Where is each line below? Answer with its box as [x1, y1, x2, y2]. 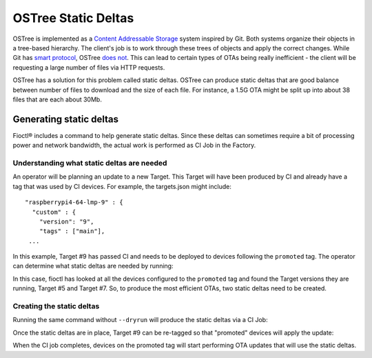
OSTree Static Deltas [12, 10, 134, 26]
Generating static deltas [12, 113, 118, 125]
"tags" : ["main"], [39, 228, 105, 235]
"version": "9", [39, 217, 94, 226]
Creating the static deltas [12, 301, 100, 310]
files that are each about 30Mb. [12, 95, 103, 103]
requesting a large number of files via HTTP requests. [12, 63, 165, 72]
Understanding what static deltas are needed [12, 158, 167, 168]
